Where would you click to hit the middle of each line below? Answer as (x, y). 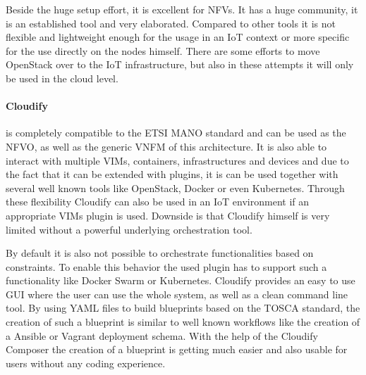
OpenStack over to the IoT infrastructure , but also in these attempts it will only (180, 64)
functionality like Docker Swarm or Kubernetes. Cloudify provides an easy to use (181, 280)
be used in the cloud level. (62, 78)
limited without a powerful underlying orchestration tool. (129, 229)
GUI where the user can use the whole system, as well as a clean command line (177, 294)
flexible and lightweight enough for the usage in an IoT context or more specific (178, 37)
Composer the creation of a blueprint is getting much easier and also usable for (177, 349)
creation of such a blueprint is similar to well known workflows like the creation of (183, 322)
